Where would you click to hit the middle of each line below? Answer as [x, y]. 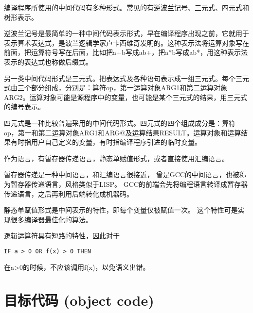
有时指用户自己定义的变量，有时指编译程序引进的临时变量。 [106, 142]
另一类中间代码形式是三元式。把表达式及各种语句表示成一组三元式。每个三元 [126, 78]
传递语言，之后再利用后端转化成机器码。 [69, 193]
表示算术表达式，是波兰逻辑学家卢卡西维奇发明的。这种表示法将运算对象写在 [126, 42]
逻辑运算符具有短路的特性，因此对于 [62, 236]
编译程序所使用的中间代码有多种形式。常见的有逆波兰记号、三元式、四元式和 [126, 7]
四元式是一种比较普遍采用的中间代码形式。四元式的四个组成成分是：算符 [120, 123]
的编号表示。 [24, 107]
